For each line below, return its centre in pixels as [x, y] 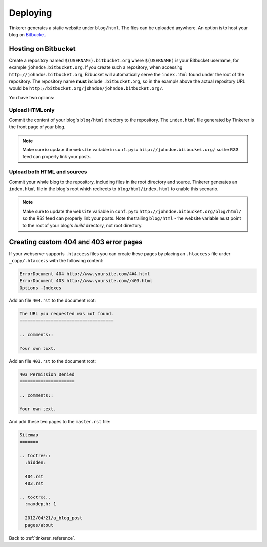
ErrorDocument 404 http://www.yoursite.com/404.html [85, 274]
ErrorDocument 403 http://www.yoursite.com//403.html [86, 281]
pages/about [39, 525]
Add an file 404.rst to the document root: [53, 300]
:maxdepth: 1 [41, 504]
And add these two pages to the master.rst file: [60, 422]
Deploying [31, 13]
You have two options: [32, 97]
